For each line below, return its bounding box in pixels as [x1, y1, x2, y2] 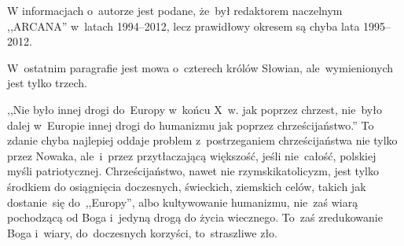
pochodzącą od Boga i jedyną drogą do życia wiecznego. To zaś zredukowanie [7, 209, 383, 226]
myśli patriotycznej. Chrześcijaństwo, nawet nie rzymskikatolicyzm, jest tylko [7, 163, 379, 179]
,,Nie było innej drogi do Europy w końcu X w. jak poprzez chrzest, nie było [7, 101, 382, 117]
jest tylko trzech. [7, 75, 87, 91]
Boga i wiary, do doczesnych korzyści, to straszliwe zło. [7, 224, 278, 240]
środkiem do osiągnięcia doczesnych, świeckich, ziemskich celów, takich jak [7, 178, 366, 194]
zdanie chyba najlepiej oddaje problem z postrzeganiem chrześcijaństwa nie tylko [7, 132, 398, 149]
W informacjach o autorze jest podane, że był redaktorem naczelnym [7, 2, 343, 18]
